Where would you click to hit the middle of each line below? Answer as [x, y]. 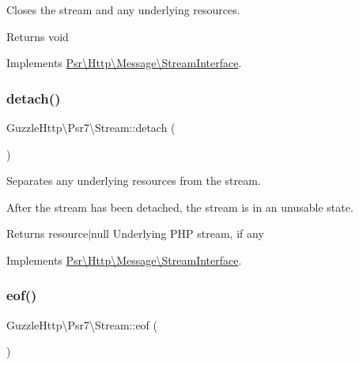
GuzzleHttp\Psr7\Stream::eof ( [82, 324]
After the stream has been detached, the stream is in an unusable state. [180, 207]
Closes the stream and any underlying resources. [123, 9]
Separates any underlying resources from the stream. [134, 181]
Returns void [38, 36]
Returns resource [47, 233]
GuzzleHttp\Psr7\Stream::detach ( [91, 127]
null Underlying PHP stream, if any [178, 233]
